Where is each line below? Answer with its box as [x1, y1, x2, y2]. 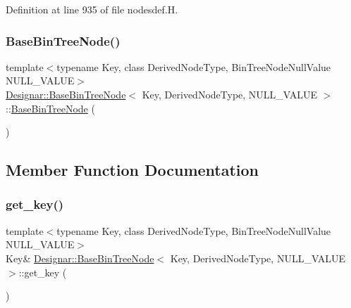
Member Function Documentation [6, 159, 259, 181]
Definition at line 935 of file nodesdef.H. [6, 2, 178, 16]
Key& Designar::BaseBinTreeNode [6, 250, 154, 265]
